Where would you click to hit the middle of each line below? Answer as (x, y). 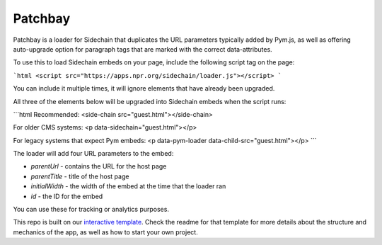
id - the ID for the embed (67, 196)
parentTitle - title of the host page (80, 176)
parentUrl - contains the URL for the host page (99, 166)
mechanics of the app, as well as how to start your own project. (105, 232)
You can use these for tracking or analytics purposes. (91, 210)
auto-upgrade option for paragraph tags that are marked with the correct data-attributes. (143, 49)
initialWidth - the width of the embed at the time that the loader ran (128, 186)
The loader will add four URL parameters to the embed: (93, 154)
